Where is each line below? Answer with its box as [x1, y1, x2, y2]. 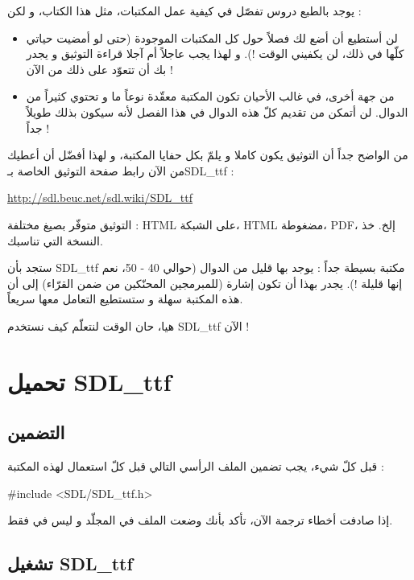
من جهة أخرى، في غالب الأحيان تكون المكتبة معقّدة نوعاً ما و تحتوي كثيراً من [26, 88, 395, 105]
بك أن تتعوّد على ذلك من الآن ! [26, 60, 173, 77]
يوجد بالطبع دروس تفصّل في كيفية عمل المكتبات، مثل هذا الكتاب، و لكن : [7, 2, 362, 19]
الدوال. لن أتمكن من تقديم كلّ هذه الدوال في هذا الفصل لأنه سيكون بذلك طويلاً [26, 103, 408, 120]
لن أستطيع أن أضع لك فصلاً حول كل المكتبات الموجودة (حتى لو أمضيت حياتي [26, 29, 398, 46]
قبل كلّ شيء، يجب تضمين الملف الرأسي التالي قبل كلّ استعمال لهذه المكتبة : [7, 458, 384, 475]
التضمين [7, 420, 65, 445]
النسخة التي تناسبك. [7, 232, 103, 249]
